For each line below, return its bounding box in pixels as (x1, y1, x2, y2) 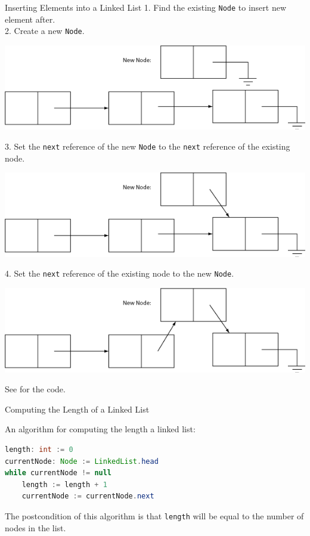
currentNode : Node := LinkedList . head (5, 457, 159, 466)
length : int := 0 (5, 445, 73, 454)
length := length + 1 (21, 480, 107, 489)
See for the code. (5, 383, 66, 395)
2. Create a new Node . (5, 24, 85, 37)
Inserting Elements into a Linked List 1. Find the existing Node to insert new (5, 1, 287, 13)
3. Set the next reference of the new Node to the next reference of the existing (5, 140, 290, 153)
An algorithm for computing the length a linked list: (5, 423, 196, 435)
